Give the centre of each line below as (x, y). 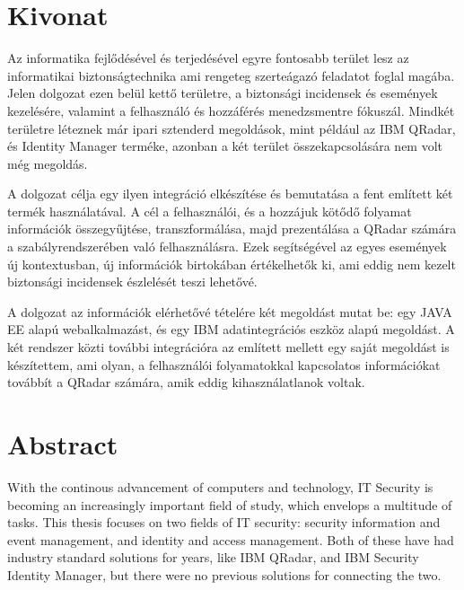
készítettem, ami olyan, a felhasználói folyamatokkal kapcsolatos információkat (224, 364)
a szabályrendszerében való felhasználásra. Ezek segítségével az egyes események (227, 247)
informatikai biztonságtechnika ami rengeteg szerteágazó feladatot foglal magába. (231, 75)
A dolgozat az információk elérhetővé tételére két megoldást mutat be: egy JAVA (230, 311)
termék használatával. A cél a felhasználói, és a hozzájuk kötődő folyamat (210, 211)
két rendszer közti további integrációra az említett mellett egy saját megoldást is (228, 347)
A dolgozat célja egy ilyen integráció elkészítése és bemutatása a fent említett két (230, 194)
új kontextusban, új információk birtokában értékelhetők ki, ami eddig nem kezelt (232, 264)
